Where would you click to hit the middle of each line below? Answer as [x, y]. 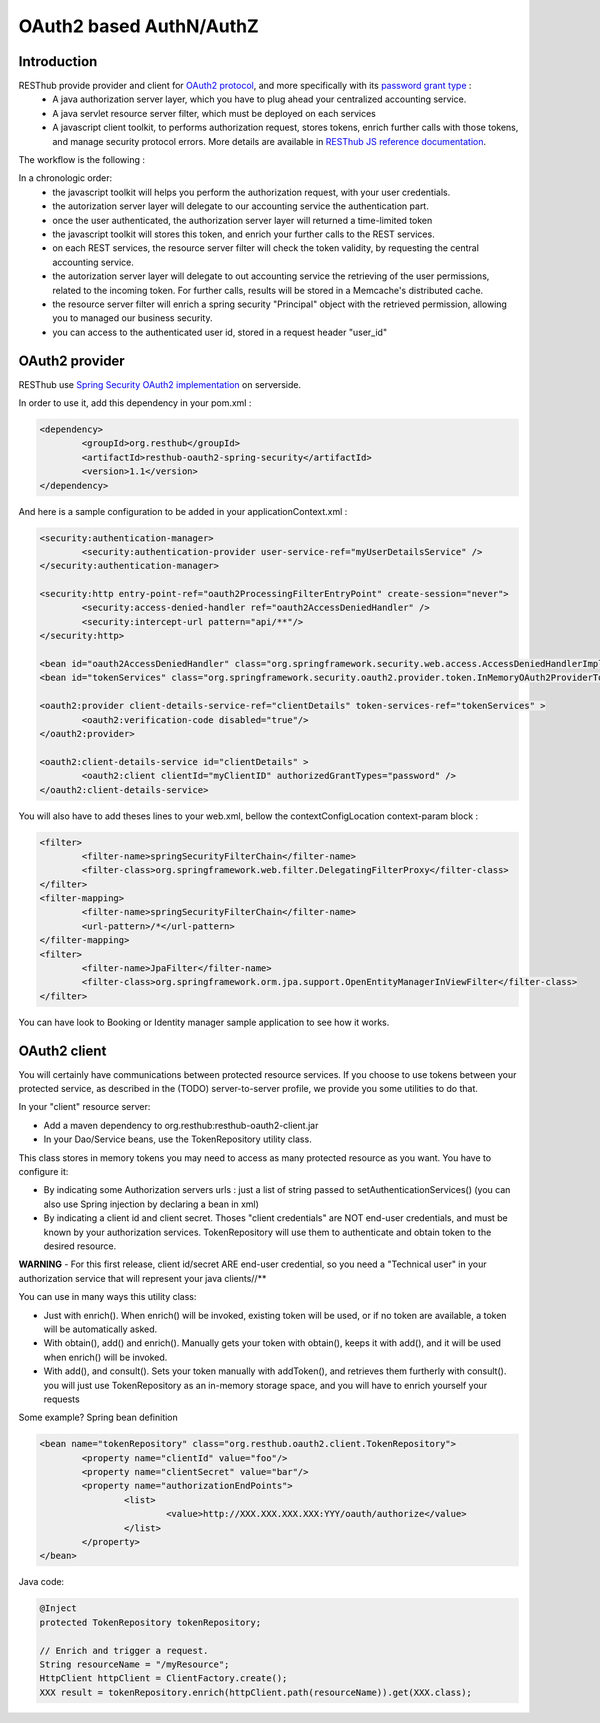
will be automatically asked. [100, 1329]
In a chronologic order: [65, 178]
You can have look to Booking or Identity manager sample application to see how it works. [204, 1022]
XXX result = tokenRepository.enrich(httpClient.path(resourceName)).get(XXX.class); [255, 1692]
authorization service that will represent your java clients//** [142, 1278]
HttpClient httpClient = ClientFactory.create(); [163, 1678]
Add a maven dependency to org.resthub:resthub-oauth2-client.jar [181, 1125]
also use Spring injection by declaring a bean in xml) [151, 1204]
